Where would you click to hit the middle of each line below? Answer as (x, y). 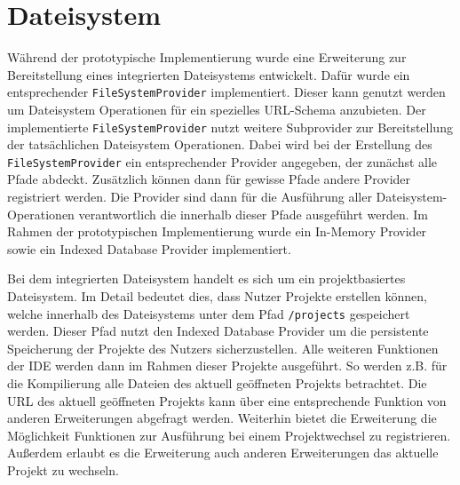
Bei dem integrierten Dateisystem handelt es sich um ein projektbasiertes (206, 278)
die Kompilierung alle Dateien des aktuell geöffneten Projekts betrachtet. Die (217, 383)
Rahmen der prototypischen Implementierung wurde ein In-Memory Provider (217, 231)
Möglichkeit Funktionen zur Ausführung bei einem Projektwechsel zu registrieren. (229, 435)
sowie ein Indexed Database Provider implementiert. (149, 248)
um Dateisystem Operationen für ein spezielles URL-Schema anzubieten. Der (217, 109)
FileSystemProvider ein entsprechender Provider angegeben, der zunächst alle (222, 161)
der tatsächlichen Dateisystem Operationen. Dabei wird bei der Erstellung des (220, 144)
